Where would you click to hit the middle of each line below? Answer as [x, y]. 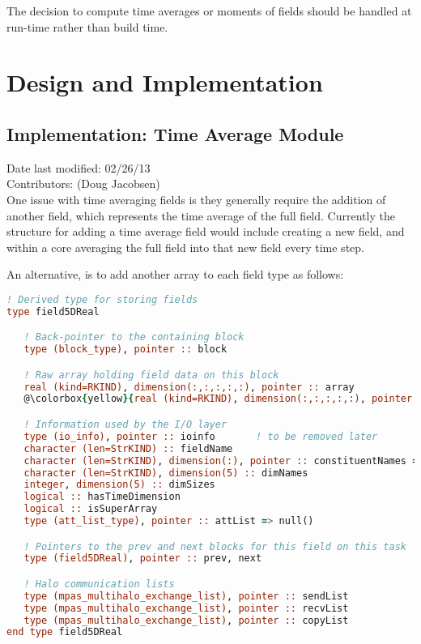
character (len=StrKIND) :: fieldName [128, 448]
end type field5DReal [65, 632]
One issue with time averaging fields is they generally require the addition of [196, 199]
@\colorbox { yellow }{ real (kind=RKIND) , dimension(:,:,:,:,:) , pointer [218, 399]
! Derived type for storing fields [102, 299]
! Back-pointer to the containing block [134, 337]
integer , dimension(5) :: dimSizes [119, 485]
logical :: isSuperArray [91, 509]
